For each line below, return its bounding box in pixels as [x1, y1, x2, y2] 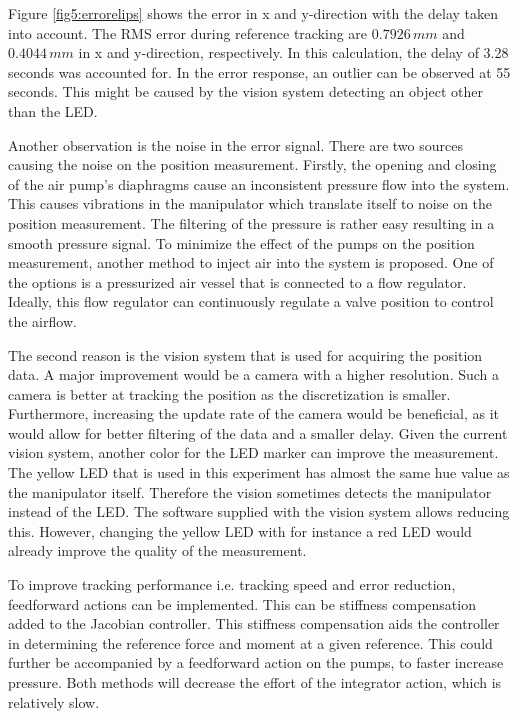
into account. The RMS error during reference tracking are [8, 22, 368, 43]
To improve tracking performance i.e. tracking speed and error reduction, [8, 574, 456, 595]
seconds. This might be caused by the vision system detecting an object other [8, 81, 483, 102]
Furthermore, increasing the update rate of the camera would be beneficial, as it [8, 403, 499, 424]
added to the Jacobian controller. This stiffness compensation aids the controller [8, 613, 500, 634]
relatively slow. [8, 691, 100, 712]
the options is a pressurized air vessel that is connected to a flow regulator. [8, 271, 467, 292]
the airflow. [8, 310, 77, 331]
